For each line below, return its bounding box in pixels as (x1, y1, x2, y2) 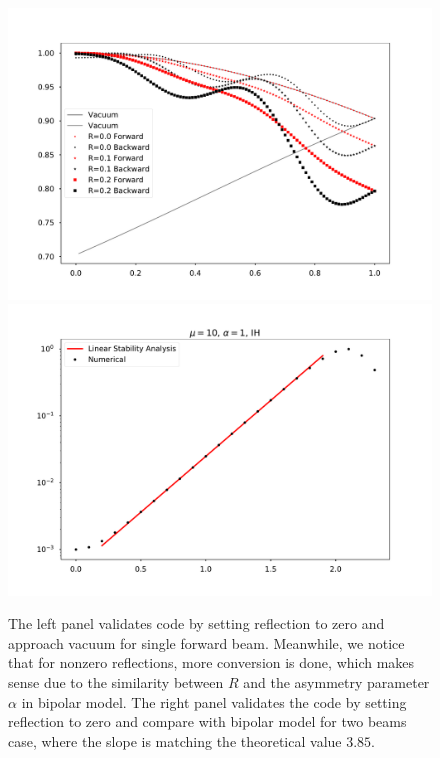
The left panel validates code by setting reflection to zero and (8, 613, 385, 634)
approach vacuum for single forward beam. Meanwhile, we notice (8, 632, 405, 653)
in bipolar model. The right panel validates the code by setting (21, 691, 407, 712)
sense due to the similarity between (8, 671, 224, 692)
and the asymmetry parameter (243, 671, 430, 692)
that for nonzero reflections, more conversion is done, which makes (8, 652, 415, 673)
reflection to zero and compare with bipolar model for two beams (8, 711, 407, 732)
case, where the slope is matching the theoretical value (8, 730, 342, 751)
